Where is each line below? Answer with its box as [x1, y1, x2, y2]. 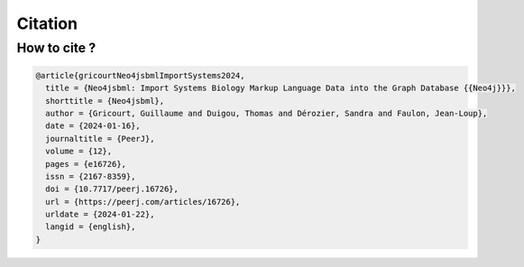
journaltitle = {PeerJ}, [45, 133, 155, 143]
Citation [16, 14, 78, 33]
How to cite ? [16, 40, 97, 56]
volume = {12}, [45, 146, 113, 157]
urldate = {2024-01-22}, [45, 209, 155, 220]
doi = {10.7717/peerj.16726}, [45, 184, 179, 194]
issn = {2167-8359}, [45, 171, 136, 181]
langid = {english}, [45, 222, 136, 232]
